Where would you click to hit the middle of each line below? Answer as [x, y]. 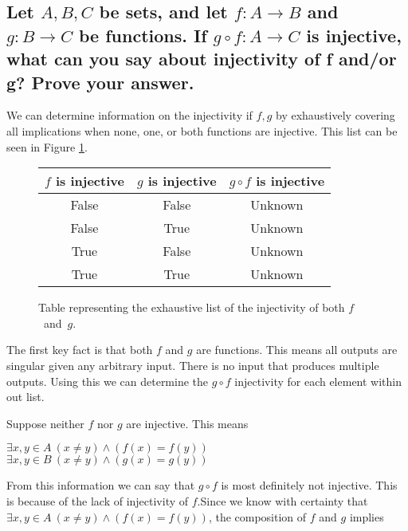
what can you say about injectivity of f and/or [202, 59]
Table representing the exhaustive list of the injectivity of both [192, 307]
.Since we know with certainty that [282, 500]
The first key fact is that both [80, 350]
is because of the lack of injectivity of [98, 500]
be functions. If [143, 35]
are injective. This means [187, 423]
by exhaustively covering [335, 115]
